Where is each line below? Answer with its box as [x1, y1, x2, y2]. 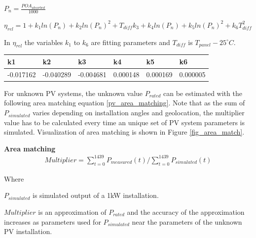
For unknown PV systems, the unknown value [4, 88, 143, 98]
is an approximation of [38, 206, 107, 217]
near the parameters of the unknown [132, 216, 242, 227]
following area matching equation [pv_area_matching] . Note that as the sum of [4, 97, 245, 108]
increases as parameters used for [4, 216, 101, 227]
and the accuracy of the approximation [127, 206, 245, 217]
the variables [24, 37, 63, 47]
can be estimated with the [163, 88, 242, 98]
